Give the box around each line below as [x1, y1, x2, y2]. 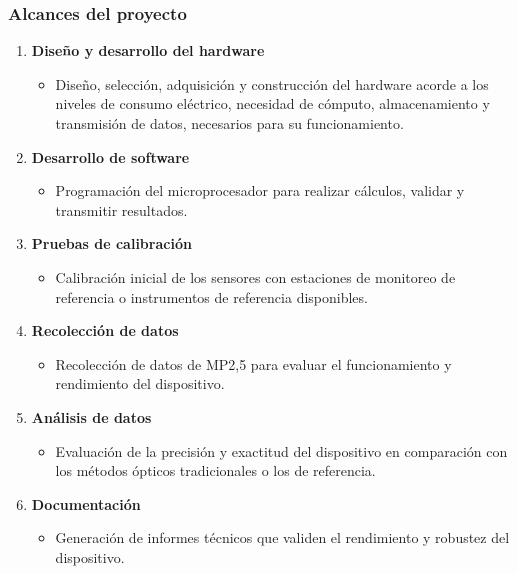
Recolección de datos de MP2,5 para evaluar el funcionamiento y [55, 353, 452, 374]
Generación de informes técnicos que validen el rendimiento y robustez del [55, 527, 510, 548]
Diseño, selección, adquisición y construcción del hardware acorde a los [55, 73, 489, 94]
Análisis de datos [31, 406, 152, 427]
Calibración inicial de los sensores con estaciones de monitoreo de [55, 266, 456, 287]
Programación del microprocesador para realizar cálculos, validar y [55, 180, 465, 201]
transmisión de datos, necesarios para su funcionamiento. [55, 113, 404, 133]
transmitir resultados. [55, 199, 188, 220]
